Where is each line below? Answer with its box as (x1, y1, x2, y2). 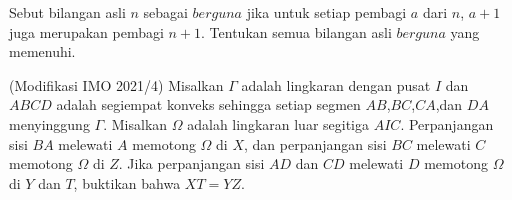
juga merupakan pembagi (9, 21, 164, 42)
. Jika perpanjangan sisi (118, 153, 265, 174)
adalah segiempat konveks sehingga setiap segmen (56, 94, 361, 115)
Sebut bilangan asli (9, 2, 126, 22)
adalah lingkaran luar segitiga (187, 113, 370, 134)
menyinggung (9, 113, 90, 134)
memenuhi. (9, 41, 76, 62)
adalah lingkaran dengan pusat (241, 74, 431, 95)
